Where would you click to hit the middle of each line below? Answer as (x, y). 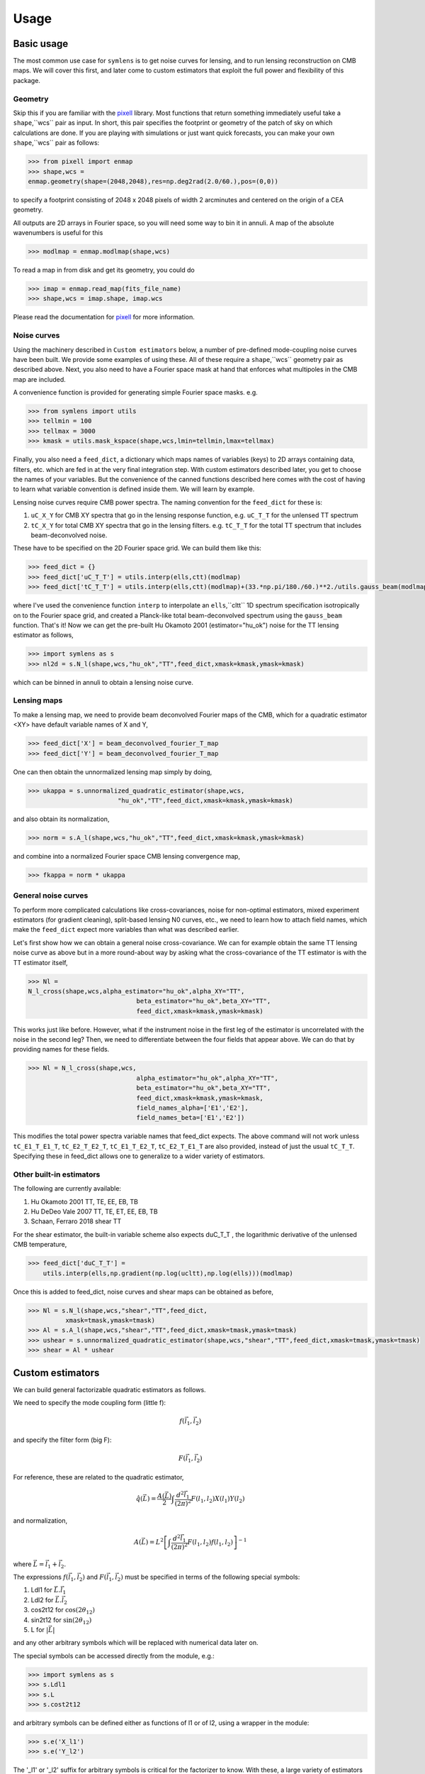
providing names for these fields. (61, 1049)
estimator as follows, (43, 635)
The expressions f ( (41, 1577)
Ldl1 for (41, 1590)
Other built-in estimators (57, 1174)
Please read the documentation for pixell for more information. (104, 317)
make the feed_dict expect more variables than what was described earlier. (126, 930)
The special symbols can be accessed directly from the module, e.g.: (114, 1655)
